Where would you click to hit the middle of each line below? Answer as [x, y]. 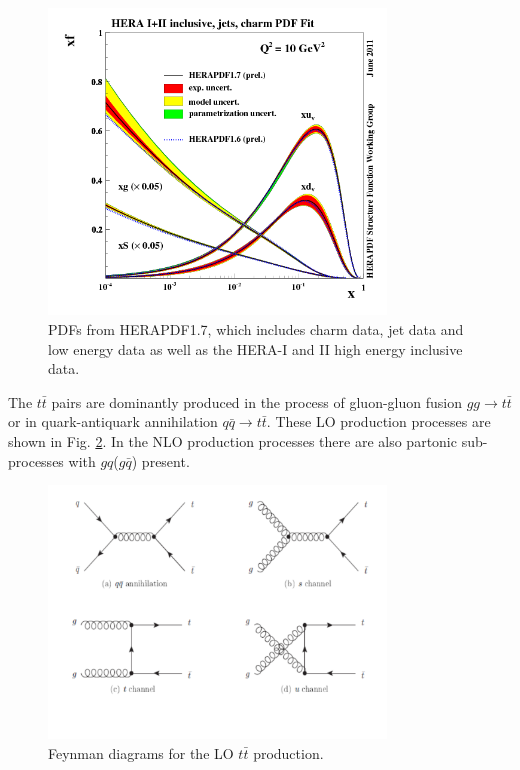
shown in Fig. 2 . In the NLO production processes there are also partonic [232, 441]
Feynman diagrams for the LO [141, 752]
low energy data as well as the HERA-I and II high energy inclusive [255, 348]
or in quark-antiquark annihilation [113, 421]
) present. [160, 460]
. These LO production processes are [378, 421]
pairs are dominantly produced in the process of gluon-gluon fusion [256, 401]
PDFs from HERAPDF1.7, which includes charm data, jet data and [256, 329]
